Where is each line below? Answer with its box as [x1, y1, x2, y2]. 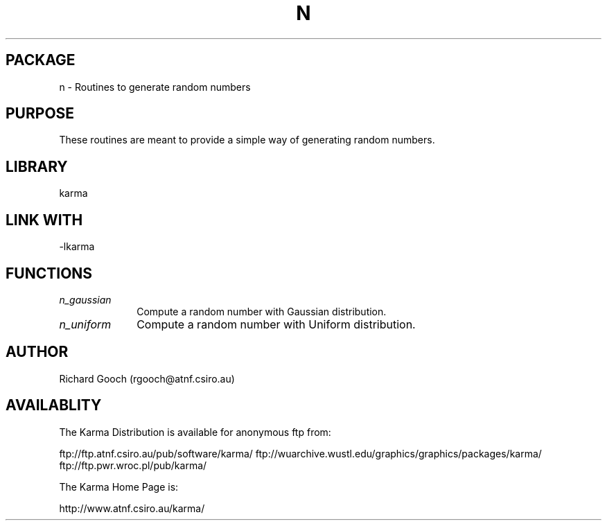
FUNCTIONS [6, 264, 93, 282]
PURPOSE [6, 105, 75, 123]
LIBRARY [6, 157, 68, 175]
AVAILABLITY [6, 396, 102, 414]
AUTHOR [6, 343, 69, 361]
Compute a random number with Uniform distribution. [137, 317, 416, 331]
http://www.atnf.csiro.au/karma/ [59, 502, 205, 514]
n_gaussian [59, 293, 112, 306]
